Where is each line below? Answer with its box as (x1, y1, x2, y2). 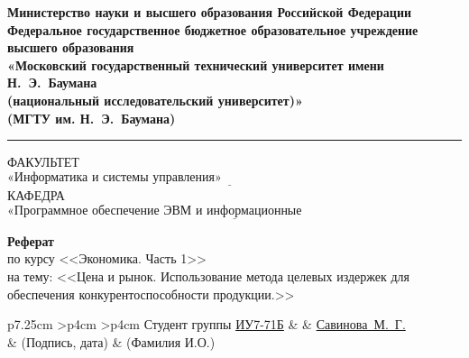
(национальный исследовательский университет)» (7, 90, 303, 109)
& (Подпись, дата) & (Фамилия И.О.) (7, 332, 216, 351)
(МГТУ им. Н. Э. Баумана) (7, 108, 176, 127)
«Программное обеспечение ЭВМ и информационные (7, 204, 302, 217)
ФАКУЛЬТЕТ (7, 152, 79, 171)
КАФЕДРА (7, 185, 65, 204)
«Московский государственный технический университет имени (7, 55, 384, 74)
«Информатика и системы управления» (7, 170, 222, 184)
